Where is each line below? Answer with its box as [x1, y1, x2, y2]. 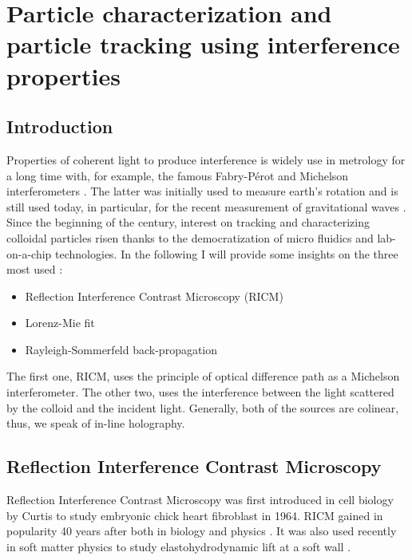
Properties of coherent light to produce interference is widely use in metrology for [6, 151, 406, 168]
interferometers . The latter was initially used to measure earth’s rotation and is [6, 183, 398, 199]
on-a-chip [6, 245, 52, 262]
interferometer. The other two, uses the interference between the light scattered [6, 384, 394, 400]
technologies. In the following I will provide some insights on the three [55, 245, 398, 262]
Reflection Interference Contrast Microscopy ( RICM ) [25, 287, 283, 304]
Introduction [6, 114, 113, 139]
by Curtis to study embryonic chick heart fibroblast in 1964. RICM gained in [6, 507, 383, 523]
